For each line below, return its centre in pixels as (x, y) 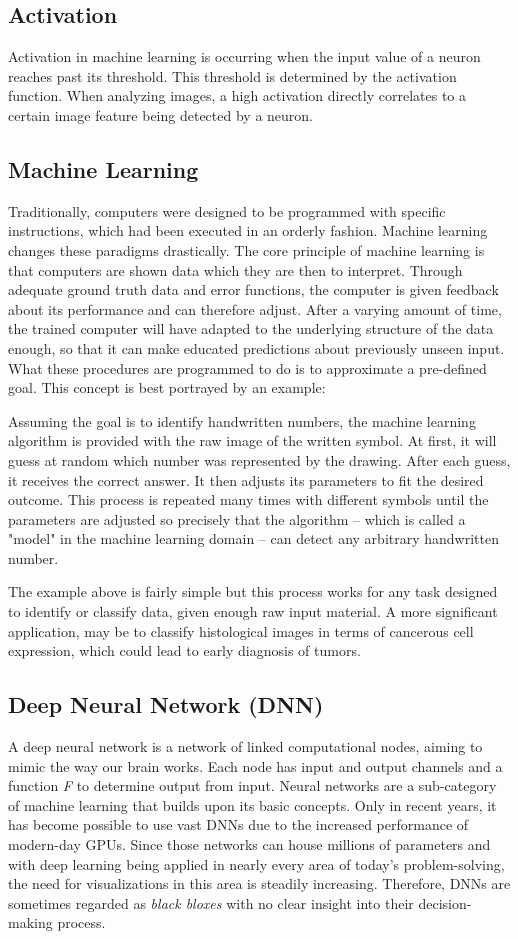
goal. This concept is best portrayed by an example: (167, 387)
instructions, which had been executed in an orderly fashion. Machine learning (248, 230)
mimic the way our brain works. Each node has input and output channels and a (255, 765)
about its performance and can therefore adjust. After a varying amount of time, (255, 308)
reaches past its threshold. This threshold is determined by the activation (232, 75)
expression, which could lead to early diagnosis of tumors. (184, 650)
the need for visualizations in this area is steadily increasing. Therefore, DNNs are (259, 883)
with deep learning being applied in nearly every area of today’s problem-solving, (256, 863)
